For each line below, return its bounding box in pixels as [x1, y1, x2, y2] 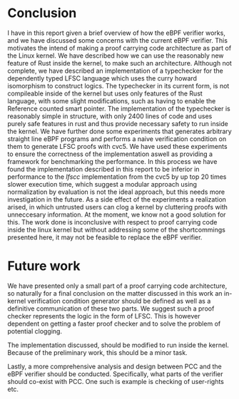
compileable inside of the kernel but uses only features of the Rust [7, 89, 203, 98]
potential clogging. [7, 326, 63, 336]
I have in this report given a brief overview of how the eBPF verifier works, [7, 28, 226, 37]
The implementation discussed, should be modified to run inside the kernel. [7, 341, 230, 349]
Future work [7, 258, 81, 274]
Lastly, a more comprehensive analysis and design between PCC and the [7, 362, 223, 370]
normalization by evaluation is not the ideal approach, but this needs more [7, 187, 225, 196]
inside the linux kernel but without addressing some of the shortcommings [7, 225, 226, 234]
